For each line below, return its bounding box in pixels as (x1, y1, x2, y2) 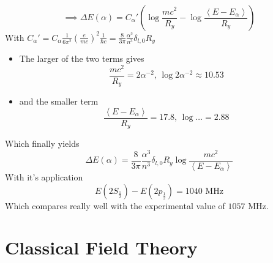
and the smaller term (19, 95, 99, 108)
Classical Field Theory (5, 235, 198, 260)
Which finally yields (5, 137, 80, 150)
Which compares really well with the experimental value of (5, 199, 225, 212)
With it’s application (5, 170, 83, 183)
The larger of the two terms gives (19, 51, 144, 64)
